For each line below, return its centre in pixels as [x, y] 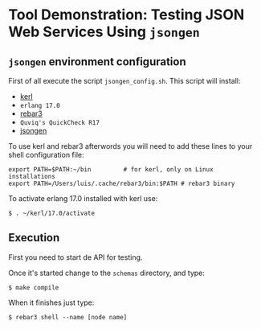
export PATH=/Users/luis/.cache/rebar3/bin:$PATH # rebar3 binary [122, 183]
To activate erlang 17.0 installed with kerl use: [83, 198]
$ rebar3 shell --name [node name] [68, 317]
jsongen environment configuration [97, 62]
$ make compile [34, 287]
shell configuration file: [46, 155]
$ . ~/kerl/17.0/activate [51, 213]
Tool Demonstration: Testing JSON [126, 15]
